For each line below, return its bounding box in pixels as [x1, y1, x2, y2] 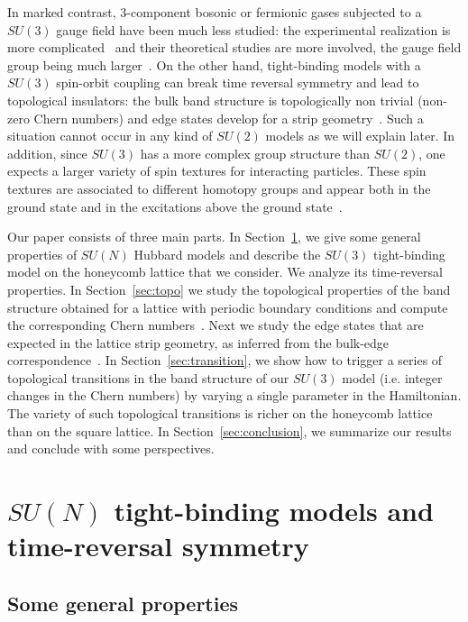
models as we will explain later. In [265, 126, 455, 145]
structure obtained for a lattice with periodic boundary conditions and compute [7, 297, 448, 316]
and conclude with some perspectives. [7, 439, 215, 458]
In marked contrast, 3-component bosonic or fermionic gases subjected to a [7, 3, 422, 21]
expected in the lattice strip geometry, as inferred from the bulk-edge [7, 333, 390, 352]
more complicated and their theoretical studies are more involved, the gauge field [7, 38, 462, 57]
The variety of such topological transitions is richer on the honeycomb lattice [7, 404, 433, 423]
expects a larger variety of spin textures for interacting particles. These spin [7, 161, 427, 180]
